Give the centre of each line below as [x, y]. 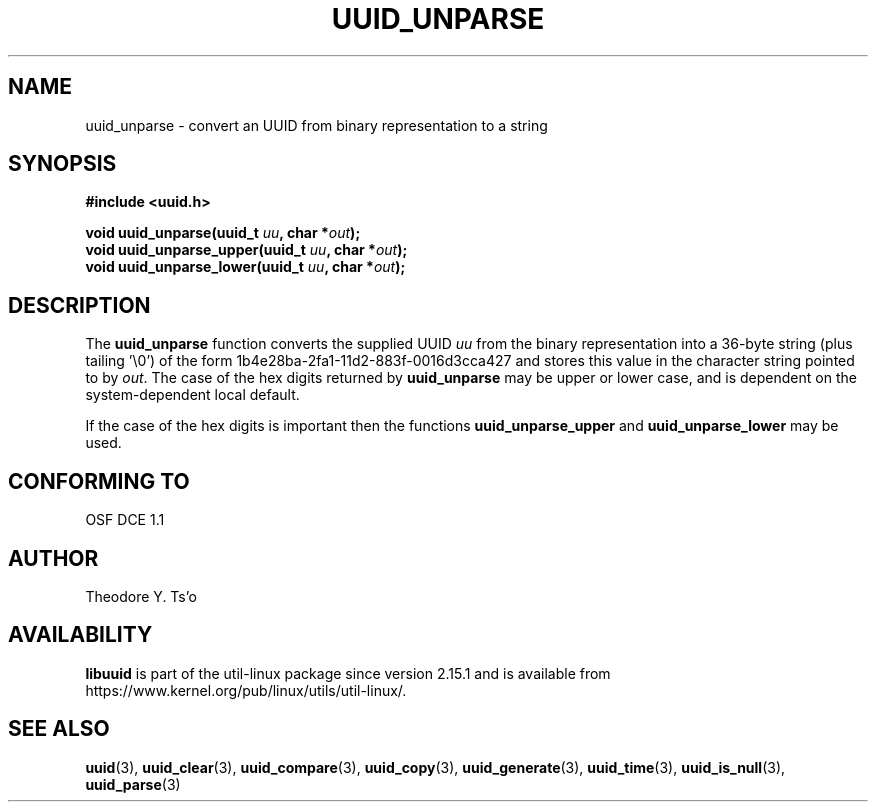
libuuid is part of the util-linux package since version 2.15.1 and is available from [348, 673]
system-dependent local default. [192, 395]
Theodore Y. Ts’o [141, 596]
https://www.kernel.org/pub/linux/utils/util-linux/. [246, 690]
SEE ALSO [59, 729]
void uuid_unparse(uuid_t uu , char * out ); [223, 233]
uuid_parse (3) [133, 784]
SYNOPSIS [62, 164]
